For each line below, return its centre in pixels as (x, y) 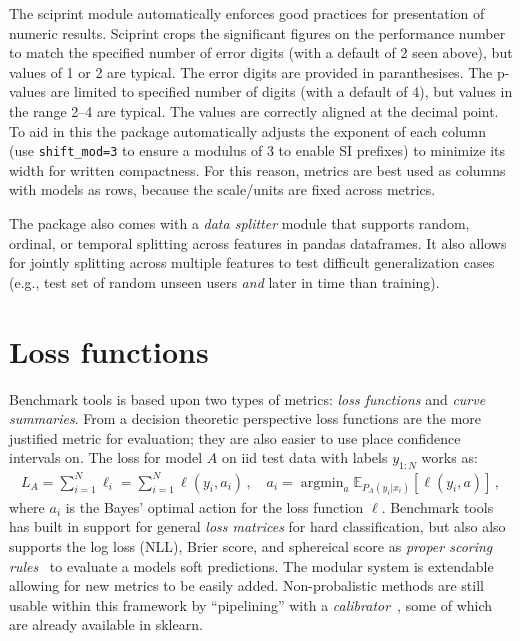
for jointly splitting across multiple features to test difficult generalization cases (252, 262)
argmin (322, 482)
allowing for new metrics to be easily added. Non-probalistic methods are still (246, 585)
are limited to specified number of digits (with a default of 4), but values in (281, 91)
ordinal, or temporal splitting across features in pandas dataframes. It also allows (258, 242)
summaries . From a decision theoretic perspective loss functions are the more (245, 418)
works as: (449, 457)
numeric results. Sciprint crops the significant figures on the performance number (257, 32)
